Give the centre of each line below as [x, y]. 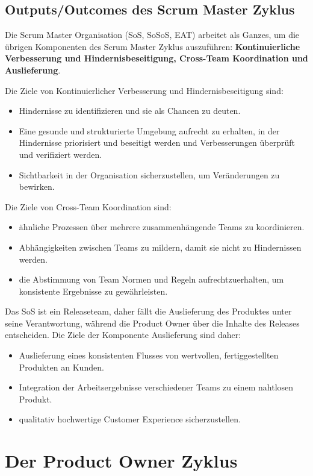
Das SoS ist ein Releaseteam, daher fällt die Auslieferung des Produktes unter [148, 311]
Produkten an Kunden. [61, 367]
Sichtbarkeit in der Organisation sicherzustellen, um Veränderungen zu [149, 174]
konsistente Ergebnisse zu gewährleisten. [93, 291]
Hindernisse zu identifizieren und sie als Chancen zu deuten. [130, 111]
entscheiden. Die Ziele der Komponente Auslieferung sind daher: [123, 335]
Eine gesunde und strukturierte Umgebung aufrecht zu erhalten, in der [149, 130]
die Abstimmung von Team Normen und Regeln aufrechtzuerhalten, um [151, 279]
